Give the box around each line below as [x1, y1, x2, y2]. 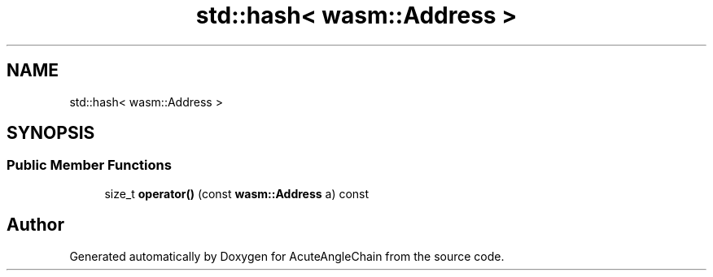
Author [7, 214, 64, 236]
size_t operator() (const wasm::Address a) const [104, 186, 370, 201]
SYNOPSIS [7, 123, 95, 144]
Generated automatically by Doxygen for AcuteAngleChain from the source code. [69, 249, 505, 263]
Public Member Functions [7, 157, 172, 174]
